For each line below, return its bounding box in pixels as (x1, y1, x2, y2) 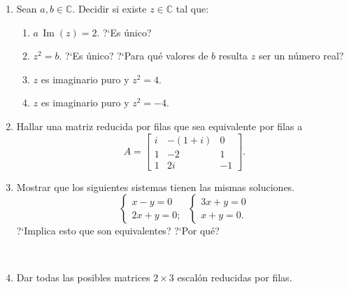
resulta (218, 48, 248, 63)
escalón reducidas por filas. (177, 270, 292, 285)
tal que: (176, 1, 209, 15)
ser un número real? (258, 48, 344, 63)
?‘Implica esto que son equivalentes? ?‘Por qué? (16, 223, 220, 238)
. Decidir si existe (72, 1, 147, 15)
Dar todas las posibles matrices (16, 270, 150, 285)
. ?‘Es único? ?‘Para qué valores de (59, 48, 208, 63)
